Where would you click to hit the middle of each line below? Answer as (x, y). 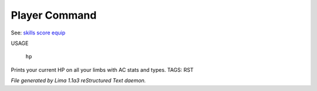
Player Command (54, 15)
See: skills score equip (38, 33)
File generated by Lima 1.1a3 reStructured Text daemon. (78, 80)
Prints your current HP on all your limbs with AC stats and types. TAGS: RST (102, 69)
